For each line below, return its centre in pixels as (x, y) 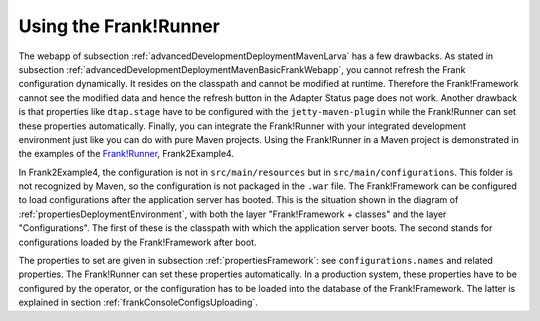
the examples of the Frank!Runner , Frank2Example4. (126, 154)
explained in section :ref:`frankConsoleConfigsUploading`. (138, 302)
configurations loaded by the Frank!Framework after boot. (137, 242)
